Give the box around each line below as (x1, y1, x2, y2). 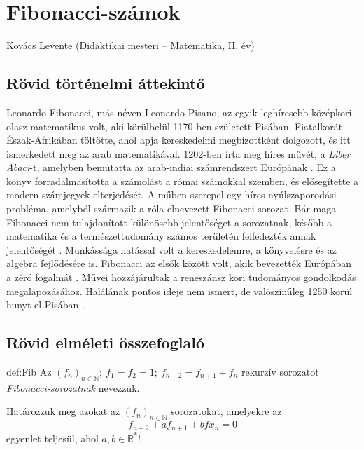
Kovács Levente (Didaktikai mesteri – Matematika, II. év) (6, 38, 255, 53)
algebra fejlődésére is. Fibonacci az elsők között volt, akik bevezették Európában (6, 256, 352, 271)
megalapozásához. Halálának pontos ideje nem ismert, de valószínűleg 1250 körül (6, 283, 353, 298)
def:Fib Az (6, 364, 52, 379)
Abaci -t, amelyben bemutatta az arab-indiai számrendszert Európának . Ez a (6, 160, 336, 175)
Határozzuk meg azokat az (6, 404, 120, 418)
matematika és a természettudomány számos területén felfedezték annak (6, 229, 316, 243)
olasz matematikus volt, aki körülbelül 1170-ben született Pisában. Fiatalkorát (6, 118, 343, 133)
